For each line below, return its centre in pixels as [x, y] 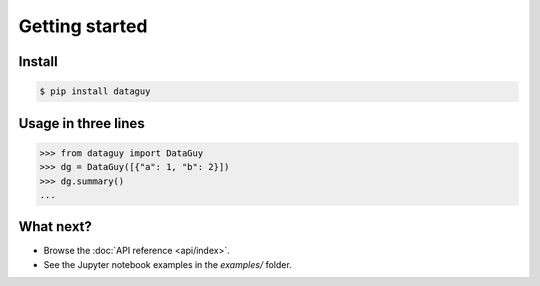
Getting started [83, 26]
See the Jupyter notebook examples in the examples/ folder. [167, 264]
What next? [55, 226]
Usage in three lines [81, 123]
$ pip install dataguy [95, 91]
